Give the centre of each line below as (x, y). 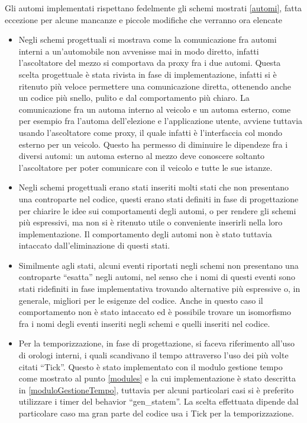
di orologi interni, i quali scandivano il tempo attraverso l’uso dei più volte (153, 355)
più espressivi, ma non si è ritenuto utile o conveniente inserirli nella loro (151, 222)
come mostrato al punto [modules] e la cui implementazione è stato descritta (157, 378)
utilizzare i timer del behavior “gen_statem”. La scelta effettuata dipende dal (159, 401)
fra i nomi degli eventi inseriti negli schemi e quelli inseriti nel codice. (144, 323)
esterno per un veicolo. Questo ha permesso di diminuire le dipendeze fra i (153, 144)
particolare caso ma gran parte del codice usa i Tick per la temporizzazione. (156, 413)
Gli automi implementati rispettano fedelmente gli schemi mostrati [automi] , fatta (153, 8)
